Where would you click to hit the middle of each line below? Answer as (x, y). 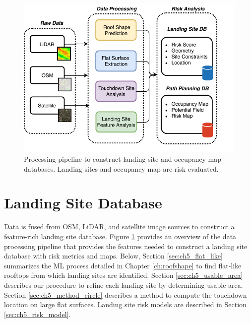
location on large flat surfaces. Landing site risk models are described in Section (125, 304)
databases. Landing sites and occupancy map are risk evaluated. (121, 168)
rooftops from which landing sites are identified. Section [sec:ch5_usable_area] (124, 275)
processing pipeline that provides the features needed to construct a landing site (126, 246)
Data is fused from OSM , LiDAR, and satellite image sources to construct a (119, 226)
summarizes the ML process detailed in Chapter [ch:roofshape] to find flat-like (123, 265)
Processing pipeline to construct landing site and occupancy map (123, 159)
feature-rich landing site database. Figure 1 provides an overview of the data (120, 236)
